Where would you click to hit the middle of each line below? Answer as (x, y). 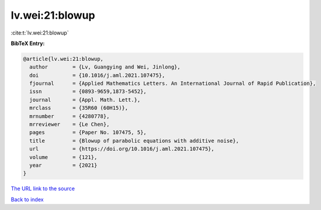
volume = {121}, (63, 157)
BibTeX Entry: (28, 43)
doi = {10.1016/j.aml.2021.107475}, (97, 75)
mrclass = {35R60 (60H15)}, (79, 108)
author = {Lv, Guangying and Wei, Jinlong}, (105, 67)
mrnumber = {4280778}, (70, 116)
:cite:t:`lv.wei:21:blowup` (40, 33)
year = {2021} (63, 165)
